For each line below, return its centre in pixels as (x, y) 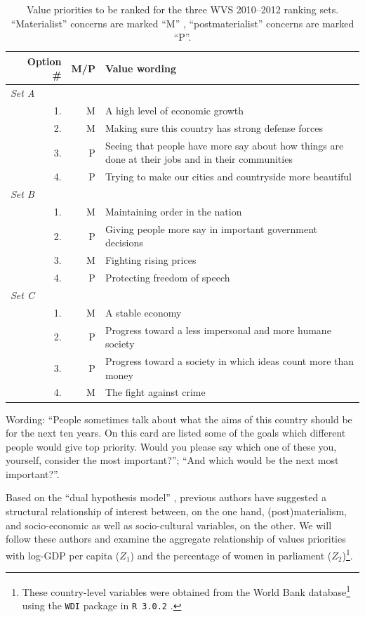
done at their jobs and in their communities (199, 159)
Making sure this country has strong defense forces (214, 127)
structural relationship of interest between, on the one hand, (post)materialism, (176, 511)
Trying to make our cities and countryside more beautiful (228, 177)
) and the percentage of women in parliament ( (231, 555)
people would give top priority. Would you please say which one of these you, (171, 446)
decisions (124, 243)
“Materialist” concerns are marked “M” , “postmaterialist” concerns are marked (182, 23)
